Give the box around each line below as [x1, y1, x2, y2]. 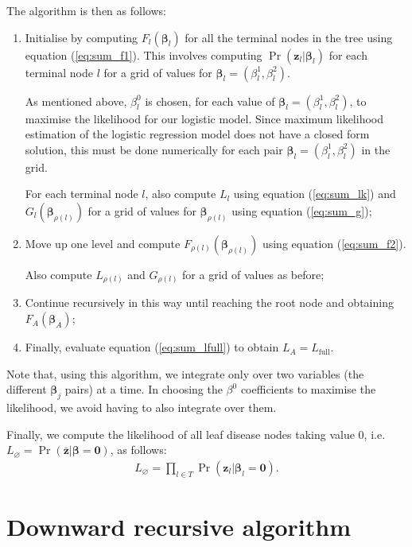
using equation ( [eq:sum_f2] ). [262, 235, 406, 251]
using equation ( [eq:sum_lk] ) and [233, 185, 396, 202]
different [6, 381, 47, 398]
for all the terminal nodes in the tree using [185, 29, 393, 45]
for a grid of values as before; [182, 266, 325, 282]
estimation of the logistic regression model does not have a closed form [25, 126, 370, 142]
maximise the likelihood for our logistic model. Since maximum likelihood [25, 110, 383, 126]
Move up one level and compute [25, 235, 181, 251]
